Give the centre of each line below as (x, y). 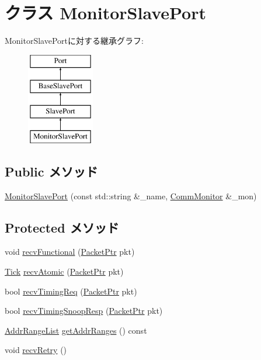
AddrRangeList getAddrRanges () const (76, 330)
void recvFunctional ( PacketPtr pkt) (70, 252)
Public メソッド (51, 171)
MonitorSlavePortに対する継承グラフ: (74, 41)
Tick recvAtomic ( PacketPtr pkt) (64, 271)
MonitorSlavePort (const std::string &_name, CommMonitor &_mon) (131, 195)
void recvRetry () (36, 350)
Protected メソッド (62, 227)
